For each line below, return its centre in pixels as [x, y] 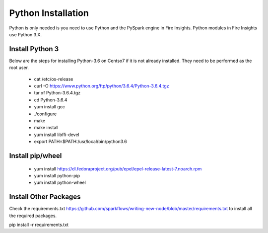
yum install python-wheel [60, 183]
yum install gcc [50, 107]
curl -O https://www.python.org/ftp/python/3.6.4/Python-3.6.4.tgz [101, 86]
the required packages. [33, 216]
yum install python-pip [57, 175]
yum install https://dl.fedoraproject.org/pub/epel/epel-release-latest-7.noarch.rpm [118, 168]
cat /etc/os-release [54, 79]
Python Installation [49, 13]
